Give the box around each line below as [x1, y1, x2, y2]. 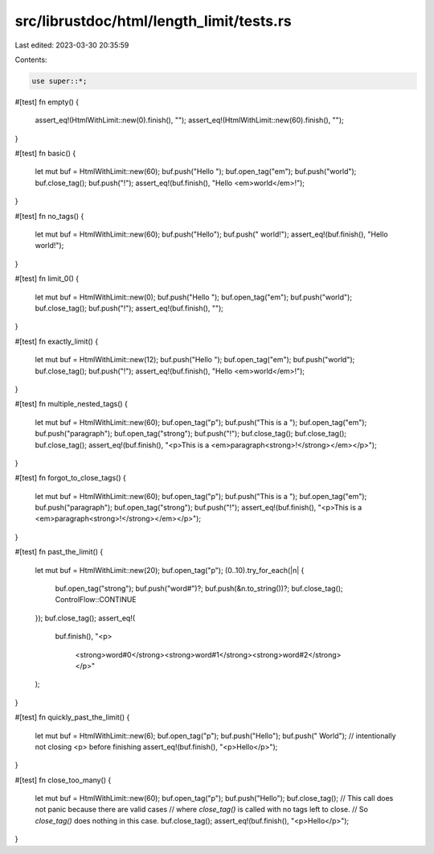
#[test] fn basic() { [14, 149, 76, 159]
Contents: [14, 55, 47, 64]
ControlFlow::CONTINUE [55, 595, 137, 604]
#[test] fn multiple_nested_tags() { [14, 399, 129, 409]
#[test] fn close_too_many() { [14, 775, 112, 785]
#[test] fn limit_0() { [14, 274, 80, 283]
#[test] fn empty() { [14, 97, 80, 106]
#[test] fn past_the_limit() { [14, 547, 104, 557]
